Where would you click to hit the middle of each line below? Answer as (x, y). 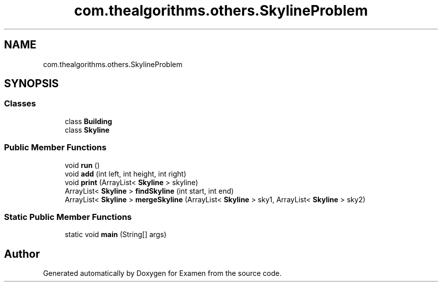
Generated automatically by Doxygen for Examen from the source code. (162, 273)
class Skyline (87, 130)
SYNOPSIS (32, 84)
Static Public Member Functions (68, 217)
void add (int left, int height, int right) (126, 174)
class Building (89, 121)
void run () (82, 165)
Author (22, 254)
